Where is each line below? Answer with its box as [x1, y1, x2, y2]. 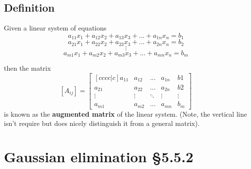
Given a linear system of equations [4, 23, 107, 33]
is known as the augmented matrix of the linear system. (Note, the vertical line [4, 108, 247, 119]
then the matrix [4, 63, 51, 73]
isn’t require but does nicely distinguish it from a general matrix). [4, 118, 200, 128]
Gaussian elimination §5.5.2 [4, 147, 194, 167]
